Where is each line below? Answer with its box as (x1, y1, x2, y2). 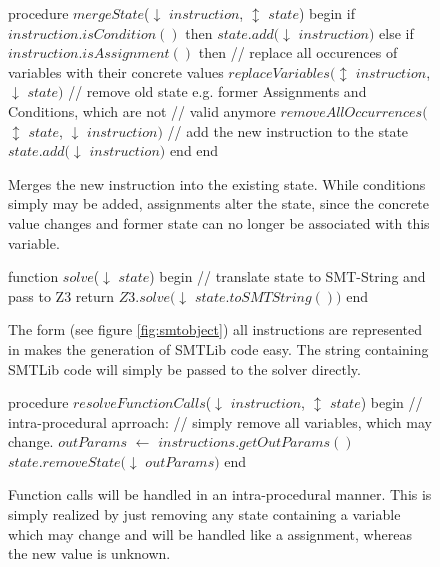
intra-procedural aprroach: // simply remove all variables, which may (8, 411, 432, 432)
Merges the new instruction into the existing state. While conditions (8, 173, 426, 194)
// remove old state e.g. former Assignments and (68, 81, 367, 102)
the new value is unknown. (8, 543, 171, 564)
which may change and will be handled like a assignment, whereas (8, 523, 412, 544)
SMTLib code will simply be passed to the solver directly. (8, 358, 361, 379)
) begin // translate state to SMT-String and (149, 266, 426, 287)
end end (169, 140, 219, 161)
